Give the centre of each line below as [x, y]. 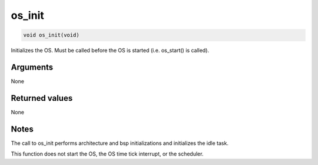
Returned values [42, 98]
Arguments [32, 67]
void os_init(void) [51, 35]
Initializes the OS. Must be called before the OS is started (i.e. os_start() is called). [110, 51]
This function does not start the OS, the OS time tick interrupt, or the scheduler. [107, 154]
